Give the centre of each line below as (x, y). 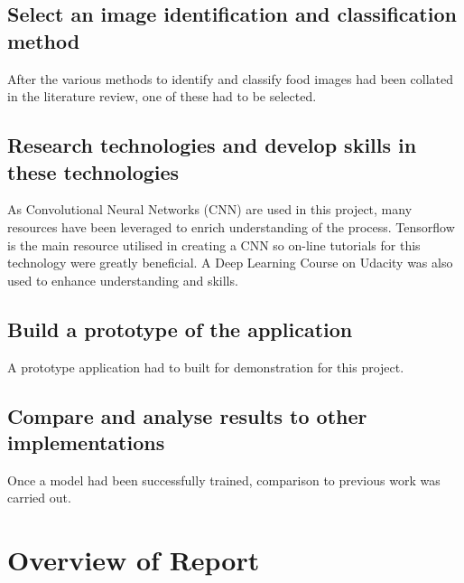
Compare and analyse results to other (187, 415)
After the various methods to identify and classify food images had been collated (230, 78)
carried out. (39, 498)
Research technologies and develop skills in (212, 145)
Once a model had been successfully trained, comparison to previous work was (224, 480)
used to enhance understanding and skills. (123, 280)
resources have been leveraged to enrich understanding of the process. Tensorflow (231, 226)
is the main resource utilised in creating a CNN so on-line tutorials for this (214, 244)
